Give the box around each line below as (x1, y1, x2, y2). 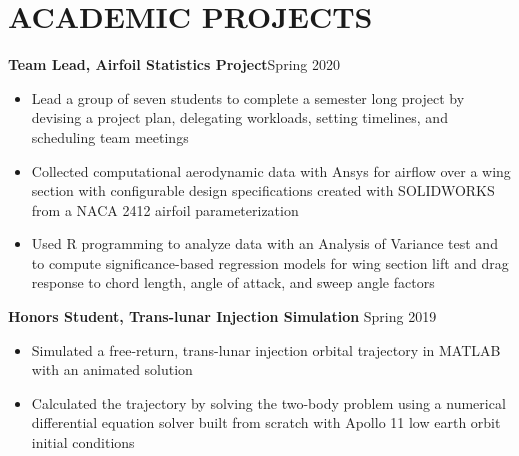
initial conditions (31, 432, 135, 453)
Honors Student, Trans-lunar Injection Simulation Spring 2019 (8, 306, 437, 327)
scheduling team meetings (31, 126, 189, 147)
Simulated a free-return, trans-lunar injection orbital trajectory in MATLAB (31, 339, 501, 360)
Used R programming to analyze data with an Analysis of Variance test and (31, 233, 498, 254)
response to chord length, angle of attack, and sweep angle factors (31, 272, 435, 293)
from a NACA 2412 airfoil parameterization (31, 199, 299, 220)
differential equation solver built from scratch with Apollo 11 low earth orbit (31, 412, 501, 433)
